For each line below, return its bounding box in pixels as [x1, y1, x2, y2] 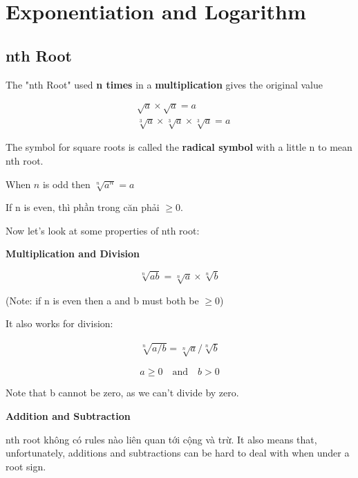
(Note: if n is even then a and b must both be [6, 293, 199, 307]
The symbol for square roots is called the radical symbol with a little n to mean [6, 140, 352, 154]
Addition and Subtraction [6, 408, 131, 423]
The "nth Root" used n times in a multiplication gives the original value [6, 77, 323, 91]
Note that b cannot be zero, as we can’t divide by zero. [6, 385, 239, 400]
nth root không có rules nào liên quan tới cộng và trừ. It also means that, [6, 432, 317, 446]
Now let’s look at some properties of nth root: [6, 223, 200, 237]
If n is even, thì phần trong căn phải [6, 200, 160, 214]
